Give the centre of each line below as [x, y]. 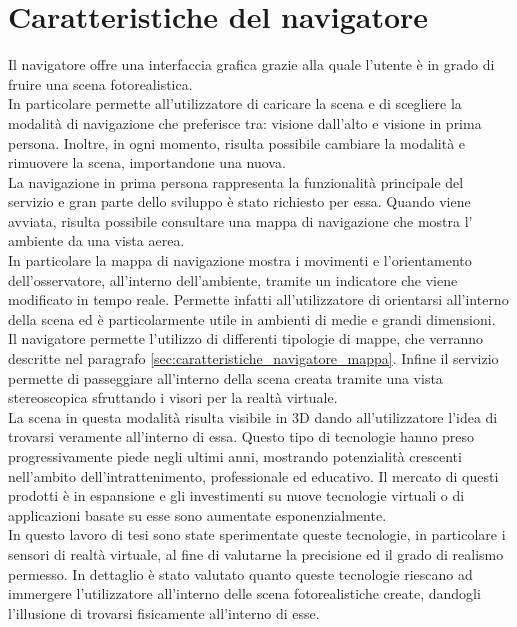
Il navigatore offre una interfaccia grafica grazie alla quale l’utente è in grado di [251, 64]
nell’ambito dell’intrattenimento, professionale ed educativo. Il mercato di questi [253, 475]
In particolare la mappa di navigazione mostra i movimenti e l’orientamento [240, 260]
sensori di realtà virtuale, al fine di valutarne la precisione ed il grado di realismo [256, 553]
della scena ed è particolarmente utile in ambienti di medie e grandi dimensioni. [252, 318]
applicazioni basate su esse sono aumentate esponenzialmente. [197, 514]
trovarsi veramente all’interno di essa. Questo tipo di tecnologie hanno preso [241, 436]
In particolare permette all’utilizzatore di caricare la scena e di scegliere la [235, 103]
